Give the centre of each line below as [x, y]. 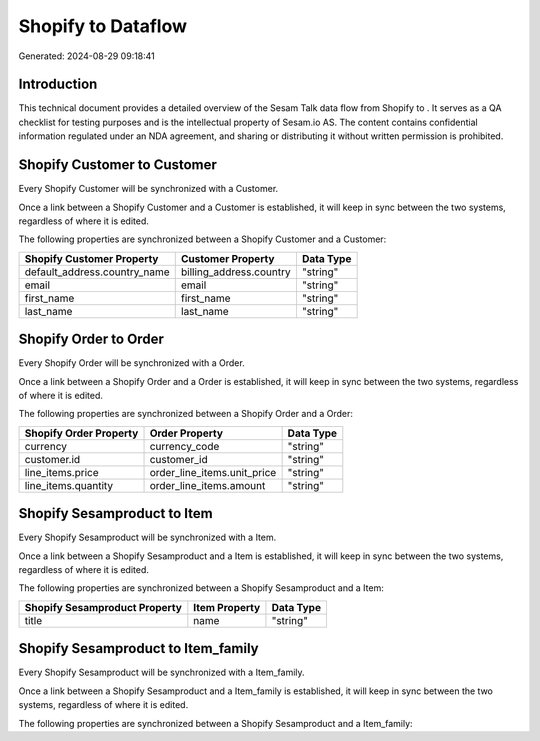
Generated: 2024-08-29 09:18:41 [86, 56]
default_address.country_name [97, 272]
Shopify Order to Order [91, 339]
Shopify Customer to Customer [117, 165]
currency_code [184, 446]
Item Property [227, 607]
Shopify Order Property [81, 433]
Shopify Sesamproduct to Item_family [138, 648]
